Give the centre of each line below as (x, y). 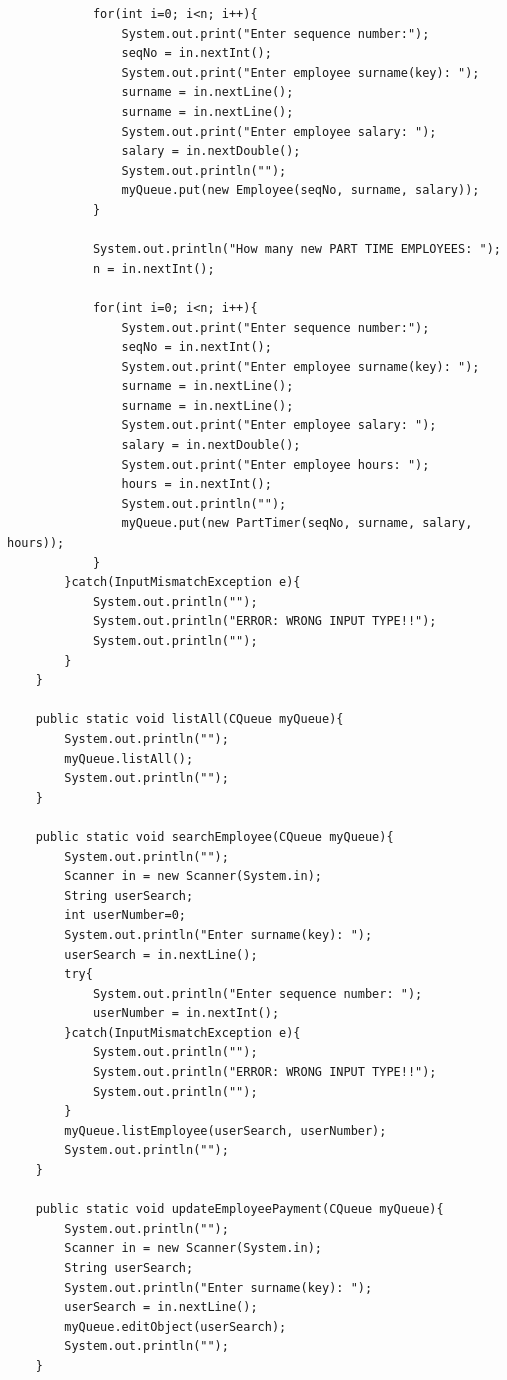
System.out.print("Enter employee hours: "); (275, 464)
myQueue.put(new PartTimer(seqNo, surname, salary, (297, 523)
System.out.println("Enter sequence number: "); (257, 993)
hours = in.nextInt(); (196, 484)
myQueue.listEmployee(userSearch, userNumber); (225, 1130)
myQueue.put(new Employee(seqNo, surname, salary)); (300, 190)
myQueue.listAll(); (129, 758)
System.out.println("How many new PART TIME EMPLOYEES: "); (296, 249)
